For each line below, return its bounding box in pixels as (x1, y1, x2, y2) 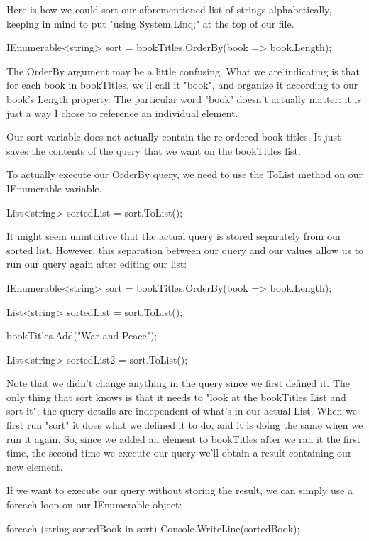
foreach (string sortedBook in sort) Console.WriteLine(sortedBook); (6, 520, 300, 535)
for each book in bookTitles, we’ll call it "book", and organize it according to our (6, 77, 358, 92)
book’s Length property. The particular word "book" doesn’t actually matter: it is (6, 91, 362, 106)
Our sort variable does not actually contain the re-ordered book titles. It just (6, 129, 341, 144)
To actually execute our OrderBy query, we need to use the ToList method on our (6, 167, 363, 182)
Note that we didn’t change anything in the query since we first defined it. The (6, 376, 351, 390)
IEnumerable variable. (6, 180, 102, 195)
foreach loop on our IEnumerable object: (6, 497, 182, 512)
